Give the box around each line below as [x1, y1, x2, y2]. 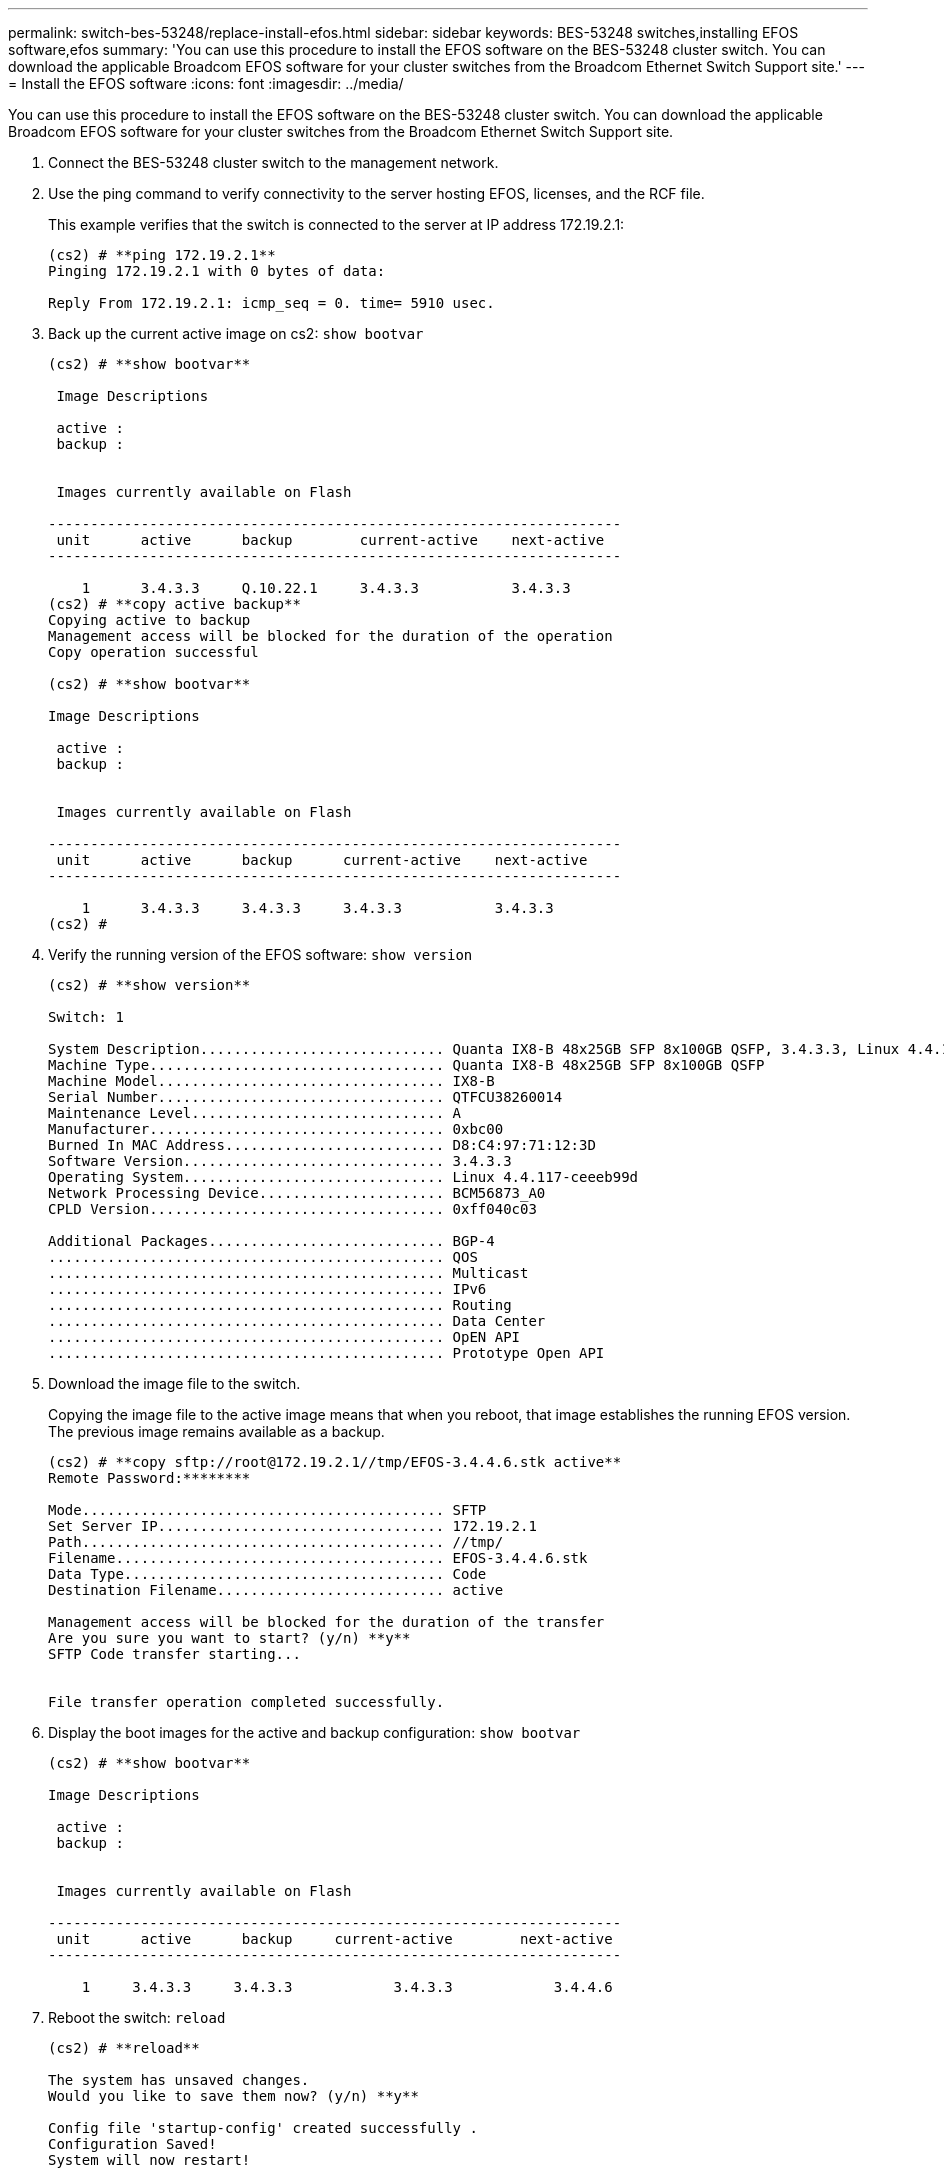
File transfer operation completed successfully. [48, 1694, 445, 1710]
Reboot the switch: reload [48, 2009, 226, 2026]
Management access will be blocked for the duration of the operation [48, 628, 613, 644]
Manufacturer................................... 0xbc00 [48, 1121, 504, 1137]
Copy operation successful [48, 644, 259, 660]
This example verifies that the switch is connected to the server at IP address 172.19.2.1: [48, 216, 625, 233]
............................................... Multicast [48, 1265, 529, 1281]
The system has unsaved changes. [48, 2072, 310, 2088]
